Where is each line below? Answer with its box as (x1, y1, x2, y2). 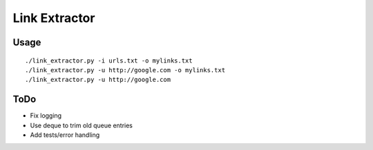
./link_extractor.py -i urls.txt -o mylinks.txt (25, 56, 193, 65)
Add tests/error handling (30, 131, 100, 139)
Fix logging (30, 111, 62, 120)
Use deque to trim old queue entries (30, 121, 133, 129)
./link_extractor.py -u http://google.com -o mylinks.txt (25, 66, 226, 74)
